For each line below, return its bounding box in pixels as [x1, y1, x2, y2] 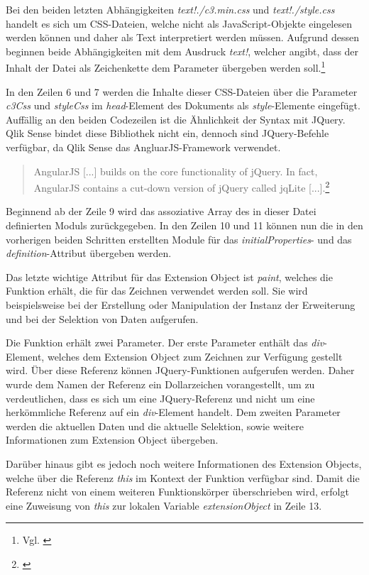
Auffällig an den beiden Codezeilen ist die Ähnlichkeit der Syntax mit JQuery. [6, 111, 346, 126]
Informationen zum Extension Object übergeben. [6, 432, 219, 447]
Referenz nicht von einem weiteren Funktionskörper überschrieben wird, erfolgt [6, 484, 349, 499]
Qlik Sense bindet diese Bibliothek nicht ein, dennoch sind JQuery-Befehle [6, 126, 329, 141]
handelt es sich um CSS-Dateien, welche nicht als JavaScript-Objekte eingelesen [6, 16, 352, 31]
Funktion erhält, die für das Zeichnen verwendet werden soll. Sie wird [6, 283, 308, 298]
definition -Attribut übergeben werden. [6, 246, 172, 261]
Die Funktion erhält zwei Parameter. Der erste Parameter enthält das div [6, 335, 324, 350]
